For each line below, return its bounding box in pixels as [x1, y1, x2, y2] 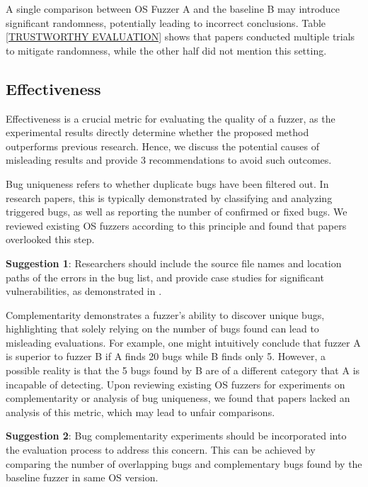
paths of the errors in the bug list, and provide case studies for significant [6, 269, 324, 284]
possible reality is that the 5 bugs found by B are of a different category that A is [6, 363, 360, 378]
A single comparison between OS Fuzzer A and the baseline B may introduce [6, 1, 340, 16]
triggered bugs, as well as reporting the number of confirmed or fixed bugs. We [6, 204, 347, 219]
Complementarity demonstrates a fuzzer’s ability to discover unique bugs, [6, 307, 325, 322]
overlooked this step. [6, 232, 95, 247]
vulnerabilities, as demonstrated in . [6, 284, 162, 298]
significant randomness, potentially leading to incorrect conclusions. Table [6, 15, 326, 30]
